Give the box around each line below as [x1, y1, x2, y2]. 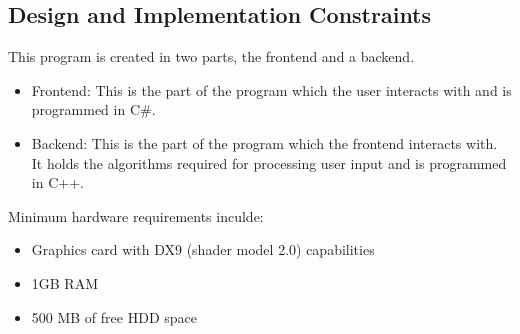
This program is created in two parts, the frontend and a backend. [8, 46, 415, 67]
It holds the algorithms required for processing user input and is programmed [31, 152, 507, 173]
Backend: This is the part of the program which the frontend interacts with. [31, 132, 498, 153]
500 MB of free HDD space [31, 306, 197, 327]
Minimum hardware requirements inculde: [8, 205, 264, 226]
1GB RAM [31, 272, 99, 293]
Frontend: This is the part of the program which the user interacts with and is [31, 79, 512, 100]
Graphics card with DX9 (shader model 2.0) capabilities [31, 239, 375, 260]
